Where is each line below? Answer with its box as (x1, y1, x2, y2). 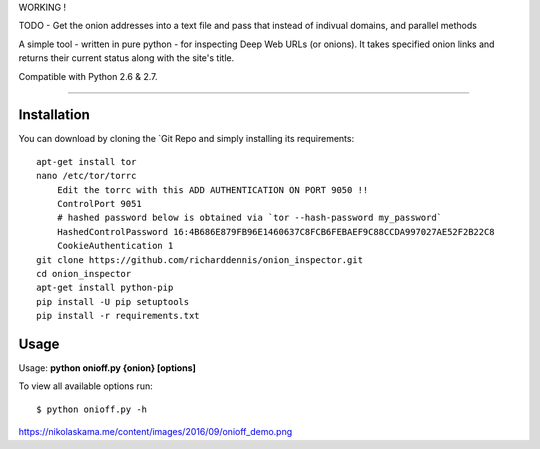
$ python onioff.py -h (36, 403, 148, 415)
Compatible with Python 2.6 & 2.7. (18, 70, 158, 82)
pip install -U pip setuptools (36, 296, 190, 307)
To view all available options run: (18, 380, 154, 392)
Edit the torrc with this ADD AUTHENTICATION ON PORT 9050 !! (56, 184, 369, 195)
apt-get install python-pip (36, 282, 174, 294)
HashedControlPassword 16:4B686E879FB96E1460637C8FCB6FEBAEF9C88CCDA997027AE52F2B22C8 (56, 226, 495, 237)
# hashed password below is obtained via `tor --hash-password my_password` (56, 212, 443, 224)
